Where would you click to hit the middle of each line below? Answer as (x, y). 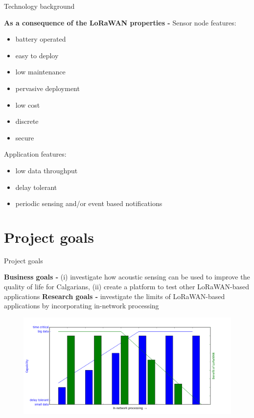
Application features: (35, 154)
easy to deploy (37, 55)
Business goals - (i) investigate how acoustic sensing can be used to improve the (127, 277)
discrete (27, 121)
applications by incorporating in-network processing (81, 306)
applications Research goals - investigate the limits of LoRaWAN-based (115, 296)
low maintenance (40, 72)
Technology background (39, 6)
